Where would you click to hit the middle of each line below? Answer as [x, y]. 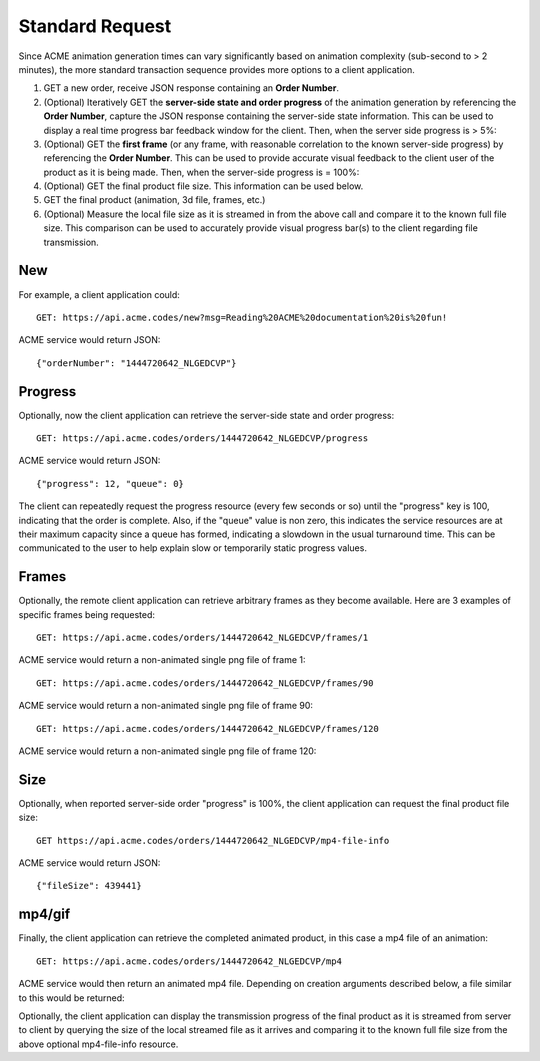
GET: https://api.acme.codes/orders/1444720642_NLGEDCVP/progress [202, 438]
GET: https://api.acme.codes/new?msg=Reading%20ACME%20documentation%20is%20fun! [242, 317]
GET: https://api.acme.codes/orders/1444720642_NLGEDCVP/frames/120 [207, 728]
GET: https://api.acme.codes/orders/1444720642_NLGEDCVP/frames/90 [205, 683]
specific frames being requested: [86, 614]
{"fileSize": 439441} [89, 886]
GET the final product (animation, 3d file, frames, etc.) [154, 200]
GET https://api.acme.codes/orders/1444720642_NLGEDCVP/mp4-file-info [213, 840]
